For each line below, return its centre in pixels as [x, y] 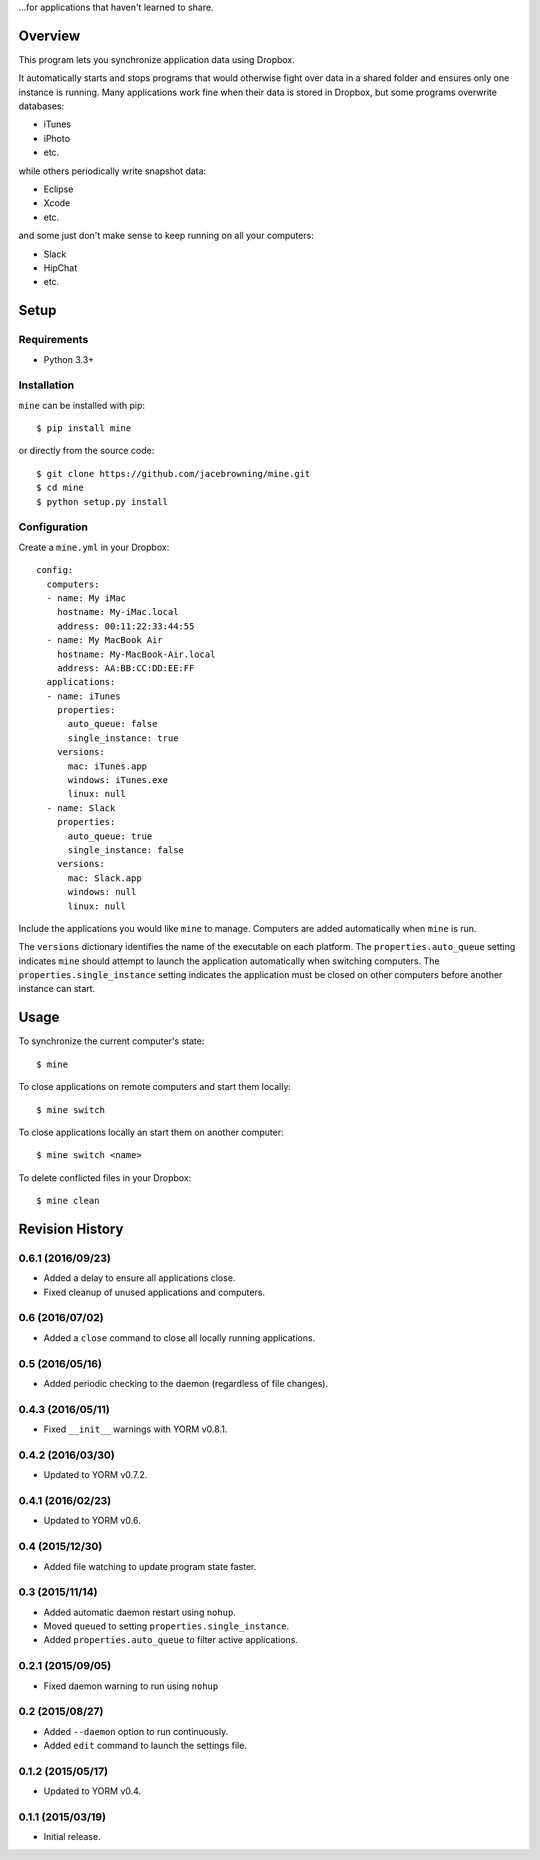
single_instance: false [126, 849]
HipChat [60, 267]
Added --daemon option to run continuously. [136, 1731]
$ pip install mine [84, 428]
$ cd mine [60, 488]
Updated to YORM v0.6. [92, 1521]
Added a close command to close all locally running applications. [179, 1337]
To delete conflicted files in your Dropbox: [105, 1177]
